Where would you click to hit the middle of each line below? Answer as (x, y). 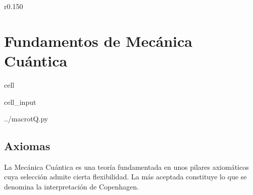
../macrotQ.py (26, 119)
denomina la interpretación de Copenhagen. (71, 187)
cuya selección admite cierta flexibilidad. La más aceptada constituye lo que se (125, 177)
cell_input (20, 102)
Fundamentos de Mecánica (98, 41)
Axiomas (27, 146)
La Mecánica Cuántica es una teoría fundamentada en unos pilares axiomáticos (126, 167)
